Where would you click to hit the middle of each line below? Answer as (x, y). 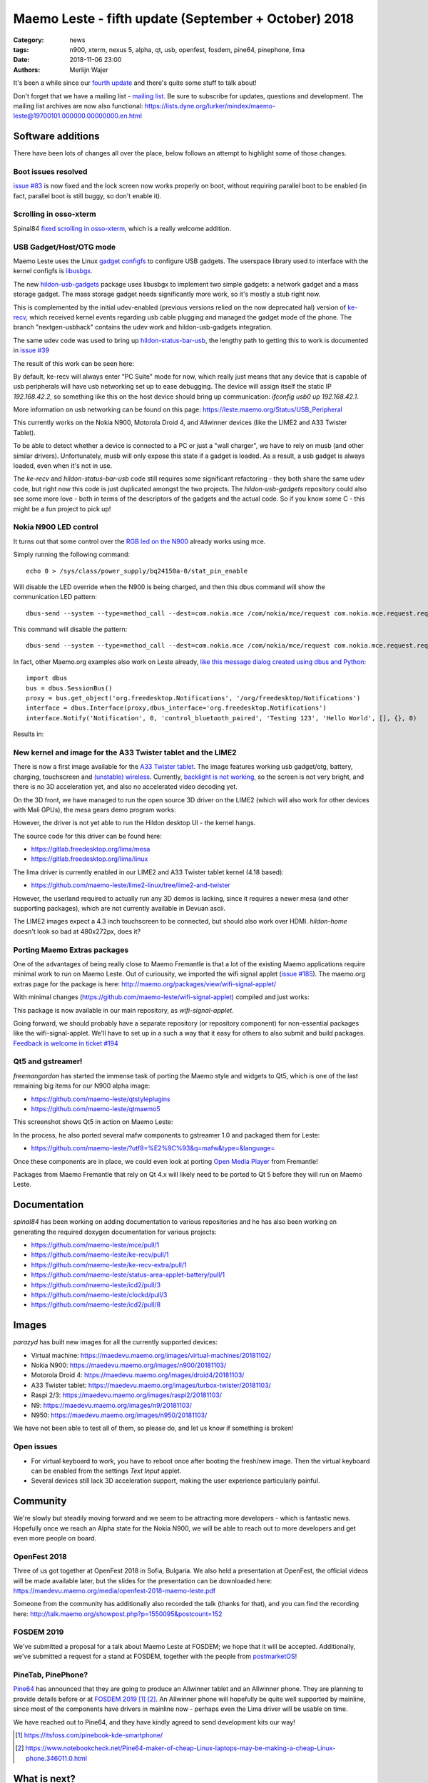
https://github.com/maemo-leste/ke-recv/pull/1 (100, 1255)
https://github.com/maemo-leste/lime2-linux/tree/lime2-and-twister (131, 885)
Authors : (27, 70)
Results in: (29, 734)
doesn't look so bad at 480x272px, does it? (77, 931)
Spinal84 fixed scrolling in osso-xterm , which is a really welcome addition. (122, 228)
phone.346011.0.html (56, 1758)
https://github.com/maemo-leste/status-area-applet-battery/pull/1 (128, 1275)
